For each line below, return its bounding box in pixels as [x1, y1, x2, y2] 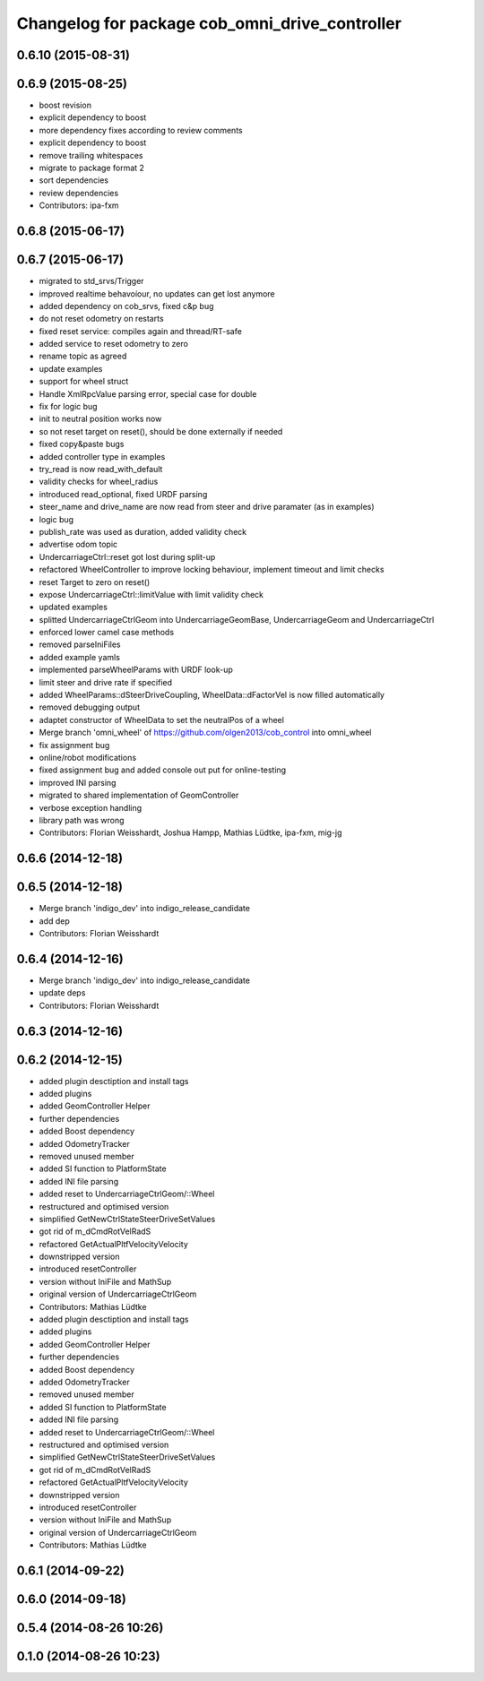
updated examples [39, 601, 108, 613]
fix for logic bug [39, 401, 98, 412]
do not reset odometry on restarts [39, 314, 165, 324]
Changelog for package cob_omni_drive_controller [16, 13, 402, 33]
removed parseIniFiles [39, 639, 121, 650]
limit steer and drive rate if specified [39, 677, 173, 687]
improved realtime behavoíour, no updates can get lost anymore [39, 288, 275, 299]
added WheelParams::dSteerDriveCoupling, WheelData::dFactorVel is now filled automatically [39, 690, 385, 701]
